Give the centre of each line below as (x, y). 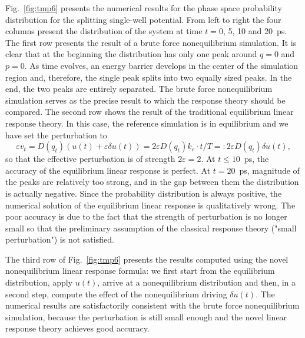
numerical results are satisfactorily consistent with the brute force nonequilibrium (152, 305)
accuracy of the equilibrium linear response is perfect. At (108, 170)
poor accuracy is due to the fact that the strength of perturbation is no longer (146, 216)
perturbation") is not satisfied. (60, 239)
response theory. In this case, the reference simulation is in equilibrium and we (147, 123)
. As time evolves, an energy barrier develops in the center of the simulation (161, 65)
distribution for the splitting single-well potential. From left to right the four (143, 19)
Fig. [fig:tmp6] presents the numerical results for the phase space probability (144, 8)
